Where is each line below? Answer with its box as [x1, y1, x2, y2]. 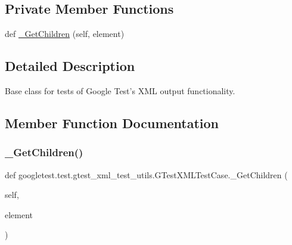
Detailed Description [5, 57, 135, 75]
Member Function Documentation [5, 113, 219, 132]
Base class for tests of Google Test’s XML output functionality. [5, 85, 235, 97]
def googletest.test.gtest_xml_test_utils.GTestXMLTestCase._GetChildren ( [5, 168, 288, 181]
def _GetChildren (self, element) [5, 27, 125, 40]
